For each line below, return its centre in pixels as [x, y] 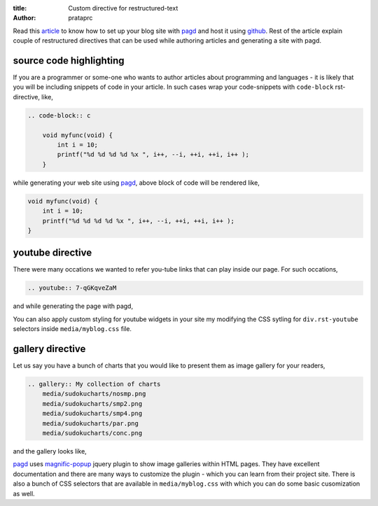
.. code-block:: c [59, 115]
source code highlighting [69, 61]
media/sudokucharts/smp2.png [92, 403]
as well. [24, 493]
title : [20, 8]
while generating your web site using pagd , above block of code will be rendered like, [136, 183]
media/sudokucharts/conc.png [92, 433]
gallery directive [49, 349]
